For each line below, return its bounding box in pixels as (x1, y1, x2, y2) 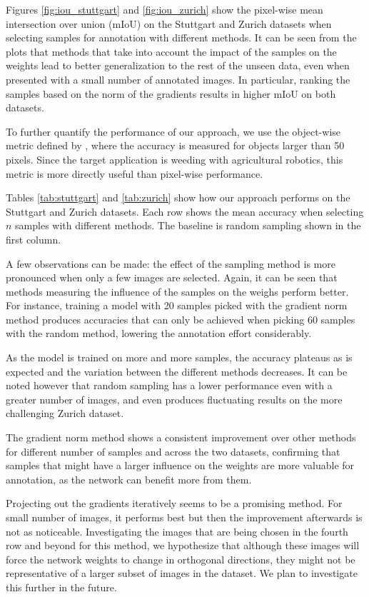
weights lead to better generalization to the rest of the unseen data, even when (6, 58, 350, 73)
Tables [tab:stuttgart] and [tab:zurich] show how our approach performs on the (6, 190, 350, 205)
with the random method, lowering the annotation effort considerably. (6, 326, 312, 341)
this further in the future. (6, 579, 117, 594)
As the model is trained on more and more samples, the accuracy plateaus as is (6, 350, 353, 365)
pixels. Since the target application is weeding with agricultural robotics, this (6, 151, 343, 166)
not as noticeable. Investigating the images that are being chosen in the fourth (6, 523, 348, 538)
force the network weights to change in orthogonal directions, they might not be (6, 551, 355, 566)
